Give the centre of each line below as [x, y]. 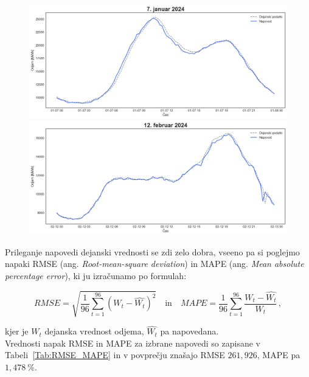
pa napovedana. [189, 331]
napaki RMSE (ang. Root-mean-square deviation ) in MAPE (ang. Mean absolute [154, 264]
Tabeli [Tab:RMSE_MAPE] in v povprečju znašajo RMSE [115, 355]
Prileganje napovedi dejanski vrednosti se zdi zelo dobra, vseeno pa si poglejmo [152, 251]
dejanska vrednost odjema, [94, 331]
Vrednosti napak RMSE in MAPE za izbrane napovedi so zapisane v [133, 343]
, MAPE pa [279, 355]
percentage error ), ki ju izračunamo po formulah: [96, 275]
